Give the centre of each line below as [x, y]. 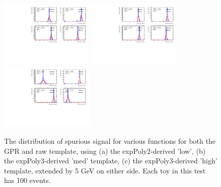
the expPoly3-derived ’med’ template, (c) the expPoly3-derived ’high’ [111, 161]
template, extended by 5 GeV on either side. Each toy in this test [105, 170]
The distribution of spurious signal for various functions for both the [110, 141]
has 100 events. [27, 180]
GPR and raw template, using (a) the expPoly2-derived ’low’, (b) [105, 151]
